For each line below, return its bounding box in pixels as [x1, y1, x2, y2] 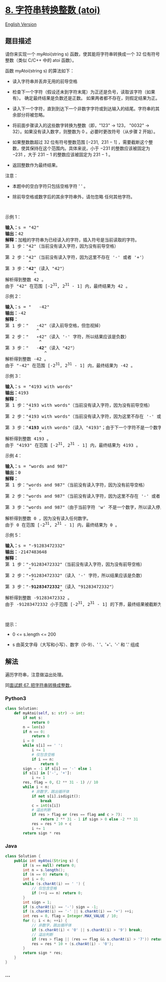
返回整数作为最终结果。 [12, 162, 60, 168]
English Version [5, 21, 37, 27]
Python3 [5, 695, 26, 702]
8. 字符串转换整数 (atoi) [5, 4, 100, 16]
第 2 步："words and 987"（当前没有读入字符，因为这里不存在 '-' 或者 [5, 493, 161, 499]
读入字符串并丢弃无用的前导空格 [12, 78, 78, 84]
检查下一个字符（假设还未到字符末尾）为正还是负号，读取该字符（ [12, 89, 147, 95]
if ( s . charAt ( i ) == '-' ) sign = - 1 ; [23, 904, 98, 910]
